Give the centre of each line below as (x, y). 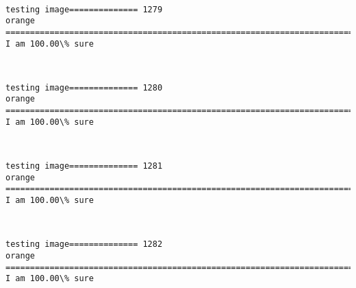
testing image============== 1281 (84, 166)
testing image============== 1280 (84, 87)
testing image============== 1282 (84, 244)
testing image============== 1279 (84, 9)
